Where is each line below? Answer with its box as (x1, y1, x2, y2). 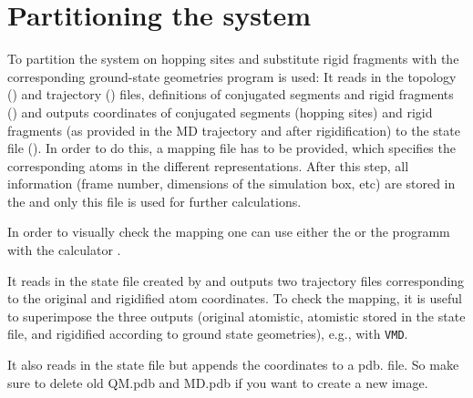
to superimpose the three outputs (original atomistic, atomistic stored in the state (7, 306, 466, 325)
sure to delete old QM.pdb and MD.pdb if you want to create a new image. (7, 372, 428, 392)
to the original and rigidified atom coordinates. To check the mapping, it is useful (7, 289, 462, 308)
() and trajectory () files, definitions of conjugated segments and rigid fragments (7, 85, 454, 104)
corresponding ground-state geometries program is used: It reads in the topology (7, 66, 457, 86)
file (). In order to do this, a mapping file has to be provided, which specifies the (7, 138, 456, 158)
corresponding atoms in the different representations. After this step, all (7, 156, 409, 175)
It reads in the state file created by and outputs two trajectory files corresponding (7, 270, 465, 290)
